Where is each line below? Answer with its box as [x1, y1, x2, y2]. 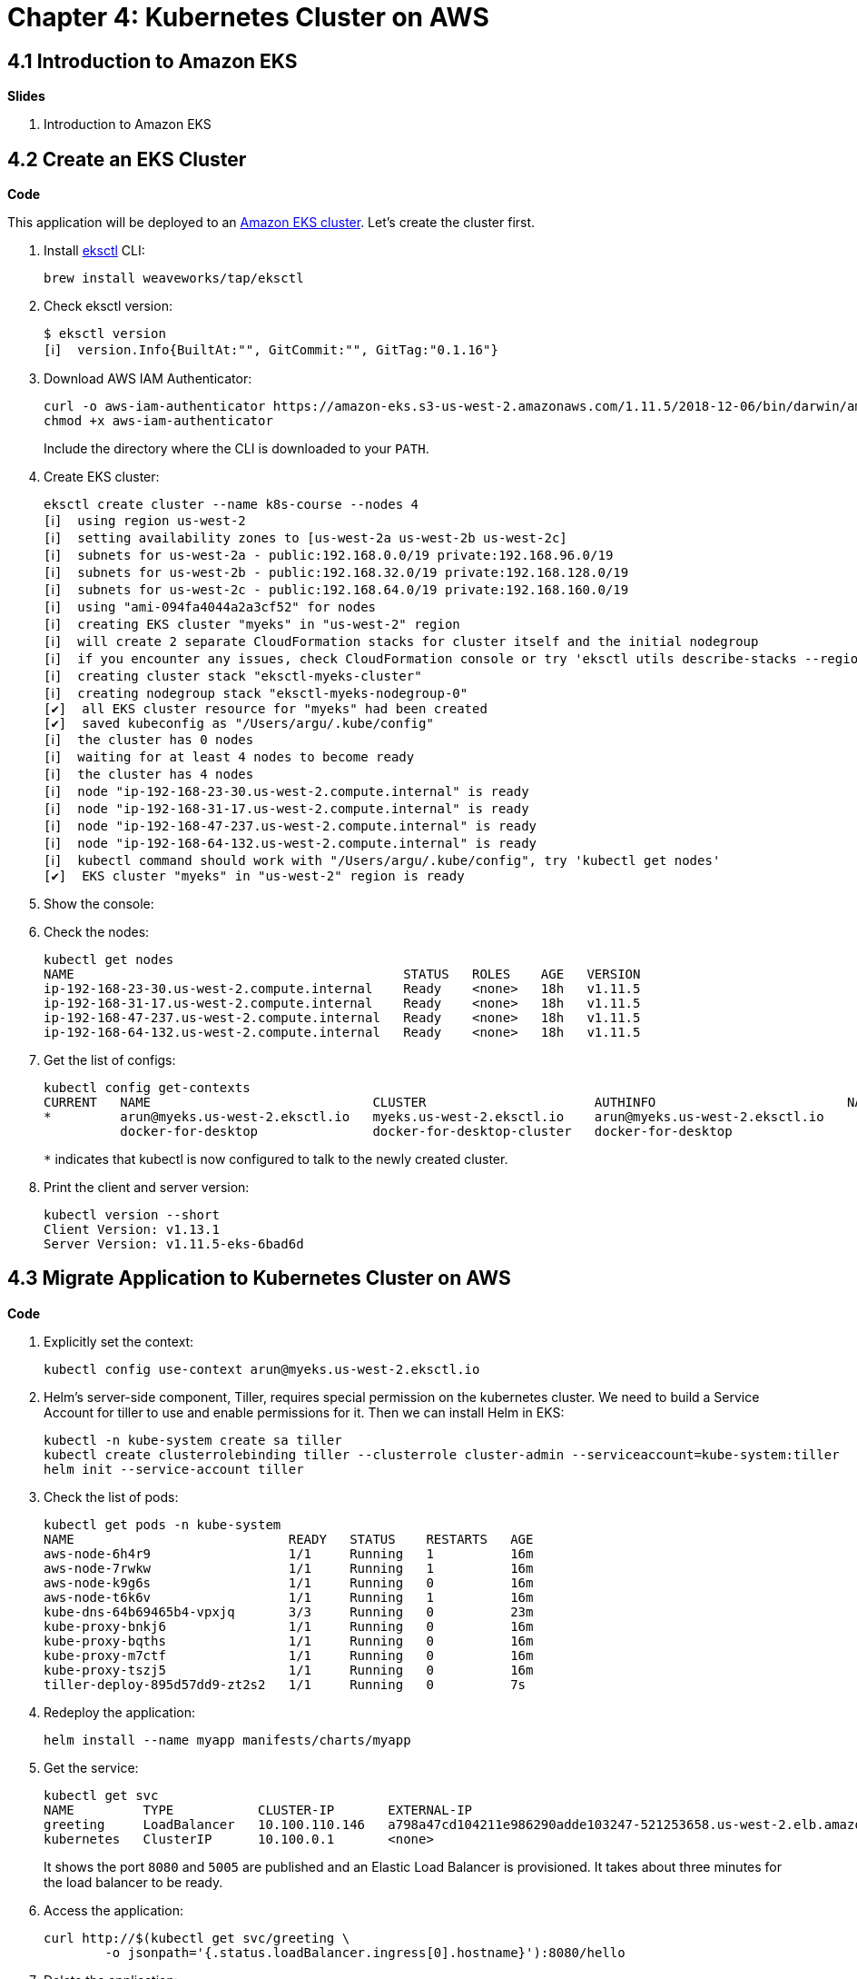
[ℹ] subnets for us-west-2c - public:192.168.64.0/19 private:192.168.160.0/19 [44, 582, 629, 598]
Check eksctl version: [44, 298, 172, 314]
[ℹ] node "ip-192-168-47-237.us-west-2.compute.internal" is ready [44, 819, 537, 834]
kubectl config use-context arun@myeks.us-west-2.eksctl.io [44, 1361, 480, 1377]
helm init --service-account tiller [44, 1461, 304, 1477]
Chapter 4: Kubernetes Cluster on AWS [7, 2, 489, 33]
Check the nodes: [44, 924, 150, 940]
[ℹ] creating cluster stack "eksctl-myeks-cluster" [44, 669, 422, 684]
